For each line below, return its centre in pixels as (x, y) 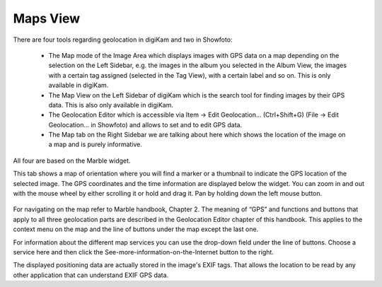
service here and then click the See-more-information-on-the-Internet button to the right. (143, 252)
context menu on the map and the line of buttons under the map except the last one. (136, 229)
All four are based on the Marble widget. (72, 160)
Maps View (47, 18)
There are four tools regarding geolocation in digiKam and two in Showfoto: (123, 40)
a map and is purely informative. (95, 144)
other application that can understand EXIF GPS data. (91, 275)
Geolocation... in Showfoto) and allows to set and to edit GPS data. (145, 124)
